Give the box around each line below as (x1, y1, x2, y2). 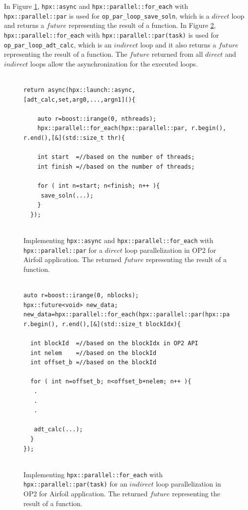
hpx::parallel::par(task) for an (23, 479, 127, 489)
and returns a (4, 20, 44, 30)
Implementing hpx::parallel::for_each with (23, 469, 163, 479)
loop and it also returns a (140, 39, 216, 49)
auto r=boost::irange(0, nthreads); (37, 115, 157, 122)
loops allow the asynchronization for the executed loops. (30, 58, 198, 68)
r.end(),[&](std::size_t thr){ (23, 134, 125, 141)
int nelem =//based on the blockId (30, 349, 157, 356)
